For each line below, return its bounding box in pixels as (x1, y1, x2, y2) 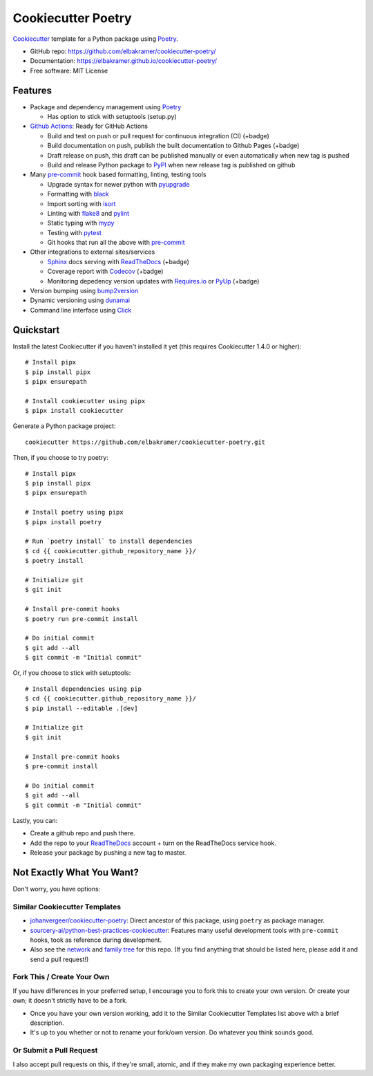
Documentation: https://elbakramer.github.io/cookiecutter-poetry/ (30, 57, 218, 65)
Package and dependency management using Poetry (30, 102, 182, 111)
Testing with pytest (47, 228, 102, 236)
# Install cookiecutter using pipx (25, 397, 146, 405)
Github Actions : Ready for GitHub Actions (30, 122, 149, 131)
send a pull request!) (30, 955, 89, 963)
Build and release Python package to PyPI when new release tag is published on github (47, 160, 296, 169)
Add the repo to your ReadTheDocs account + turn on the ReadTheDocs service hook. (30, 839, 276, 847)
